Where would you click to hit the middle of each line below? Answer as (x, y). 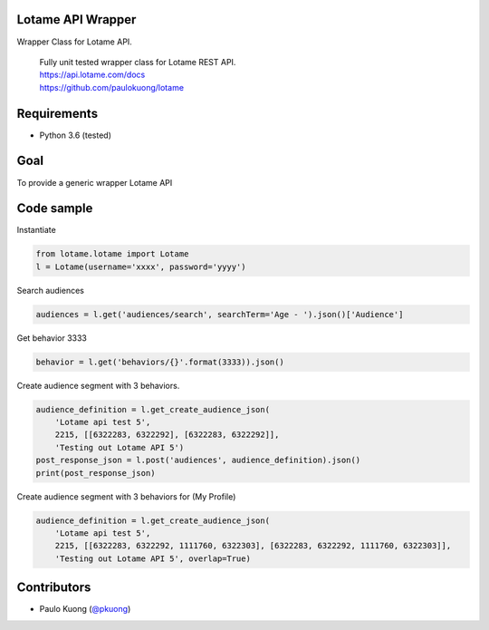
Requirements (58, 113)
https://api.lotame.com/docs (92, 75)
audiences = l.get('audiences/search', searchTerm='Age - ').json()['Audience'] (220, 314)
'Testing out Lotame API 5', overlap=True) (153, 558)
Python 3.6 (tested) (76, 135)
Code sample (55, 208)
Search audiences (51, 290)
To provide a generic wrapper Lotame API (95, 182)
